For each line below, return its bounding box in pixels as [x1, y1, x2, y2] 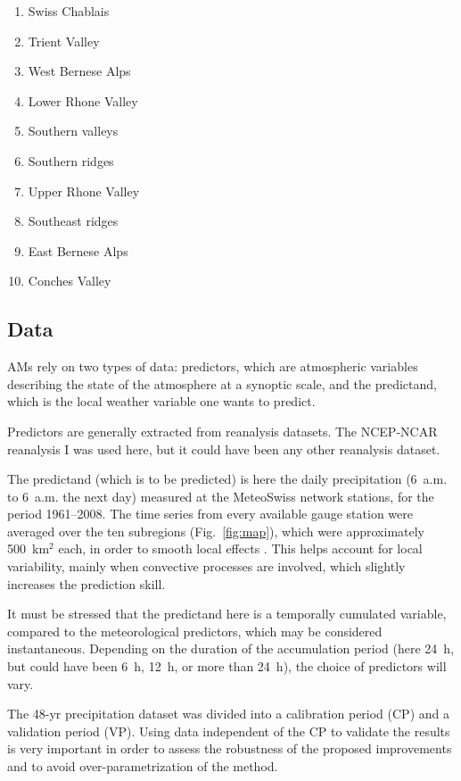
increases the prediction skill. [7, 574, 166, 593]
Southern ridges [28, 151, 114, 170]
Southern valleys [28, 121, 119, 140]
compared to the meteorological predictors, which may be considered [7, 621, 383, 640]
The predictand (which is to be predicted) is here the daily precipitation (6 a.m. [7, 469, 448, 488]
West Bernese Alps [28, 62, 131, 80]
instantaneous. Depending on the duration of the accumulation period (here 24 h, [7, 639, 455, 658]
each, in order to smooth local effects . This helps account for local [58, 539, 423, 558]
